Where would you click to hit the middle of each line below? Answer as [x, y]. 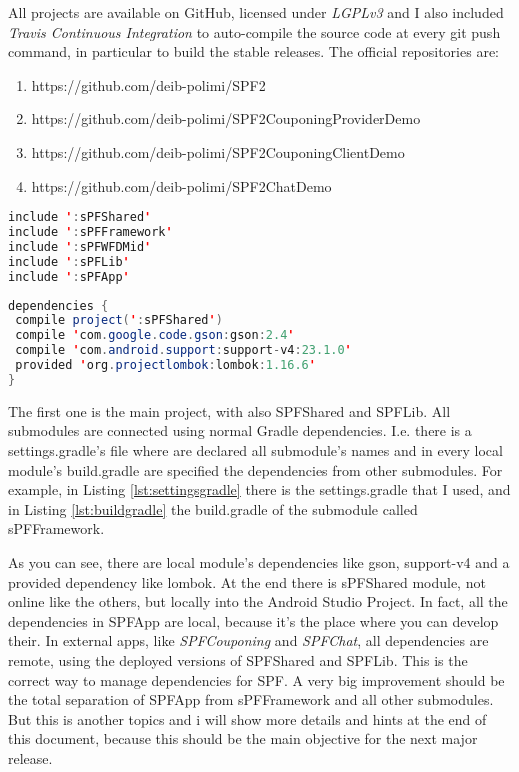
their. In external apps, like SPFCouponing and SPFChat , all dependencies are [248, 640]
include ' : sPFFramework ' [90, 232]
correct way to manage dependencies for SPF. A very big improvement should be [256, 679]
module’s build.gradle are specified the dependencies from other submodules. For [255, 469]
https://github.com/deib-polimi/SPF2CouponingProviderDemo [226, 118]
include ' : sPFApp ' [69, 276]
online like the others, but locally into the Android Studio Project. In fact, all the [258, 601]
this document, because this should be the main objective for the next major [243, 738]
